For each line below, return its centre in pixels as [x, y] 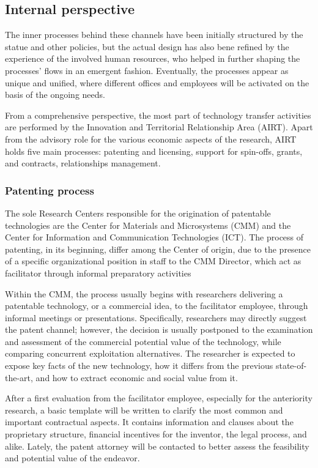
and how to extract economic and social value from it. [137, 377]
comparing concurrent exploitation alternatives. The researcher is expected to [150, 353]
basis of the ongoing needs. [55, 95]
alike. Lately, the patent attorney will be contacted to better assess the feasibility [157, 446]
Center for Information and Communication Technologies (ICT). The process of [154, 237]
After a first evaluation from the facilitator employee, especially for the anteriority [159, 398]
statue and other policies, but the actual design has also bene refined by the [147, 46]
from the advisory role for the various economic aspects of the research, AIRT [151, 139]
